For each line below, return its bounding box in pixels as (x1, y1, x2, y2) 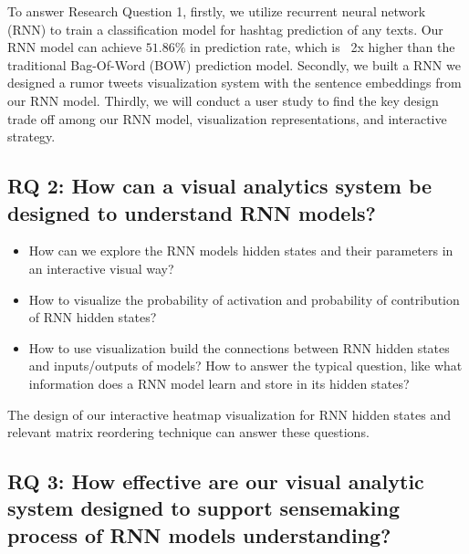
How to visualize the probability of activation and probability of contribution (28, 289, 460, 308)
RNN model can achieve (7, 37, 142, 57)
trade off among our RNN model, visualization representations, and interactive (7, 109, 447, 128)
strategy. (7, 127, 56, 146)
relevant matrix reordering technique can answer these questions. (7, 423, 370, 442)
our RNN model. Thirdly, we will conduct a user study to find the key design (7, 90, 439, 110)
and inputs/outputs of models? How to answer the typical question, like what (28, 356, 463, 375)
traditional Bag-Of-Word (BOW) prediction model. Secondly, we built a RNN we (7, 55, 461, 74)
